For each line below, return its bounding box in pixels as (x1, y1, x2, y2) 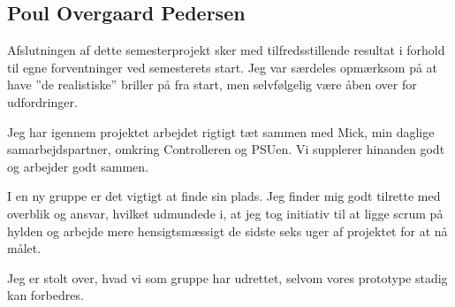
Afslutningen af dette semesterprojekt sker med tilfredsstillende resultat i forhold (7, 41, 445, 59)
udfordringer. (7, 92, 78, 111)
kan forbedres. (7, 286, 84, 304)
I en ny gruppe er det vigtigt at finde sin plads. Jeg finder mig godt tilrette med (7, 187, 441, 205)
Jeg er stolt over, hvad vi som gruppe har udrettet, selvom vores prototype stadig (7, 268, 448, 287)
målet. (7, 239, 42, 257)
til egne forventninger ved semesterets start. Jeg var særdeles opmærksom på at (7, 58, 438, 76)
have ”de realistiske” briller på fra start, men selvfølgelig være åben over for (7, 75, 417, 94)
